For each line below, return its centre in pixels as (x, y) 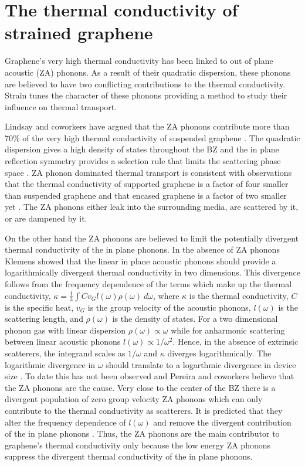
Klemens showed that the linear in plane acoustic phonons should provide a (140, 261)
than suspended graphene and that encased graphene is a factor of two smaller (146, 195)
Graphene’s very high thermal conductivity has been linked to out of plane (139, 61)
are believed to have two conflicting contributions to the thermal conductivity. (145, 84)
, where (166, 295)
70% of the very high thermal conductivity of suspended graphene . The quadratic (152, 137)
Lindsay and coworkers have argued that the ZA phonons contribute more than (147, 126)
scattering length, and (44, 319)
